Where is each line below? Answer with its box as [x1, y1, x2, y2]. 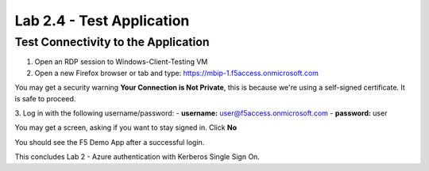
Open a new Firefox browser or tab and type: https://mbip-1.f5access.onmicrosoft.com [34, 68, 319, 78]
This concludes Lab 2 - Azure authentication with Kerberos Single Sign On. [14, 152, 260, 161]
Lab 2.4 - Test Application [14, 12, 190, 29]
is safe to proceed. [14, 93, 76, 103]
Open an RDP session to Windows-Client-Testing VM [34, 57, 208, 66]
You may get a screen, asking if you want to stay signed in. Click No [14, 123, 238, 132]
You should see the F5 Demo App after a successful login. [14, 137, 205, 146]
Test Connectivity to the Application [14, 35, 210, 49]
